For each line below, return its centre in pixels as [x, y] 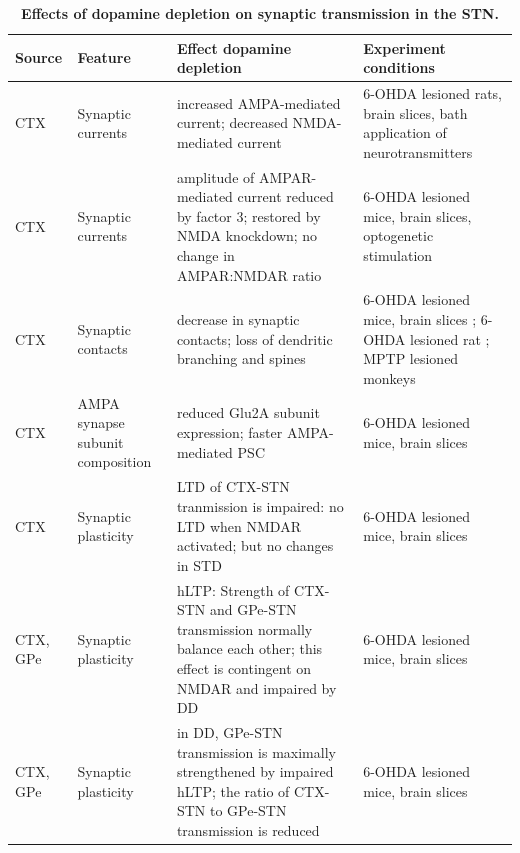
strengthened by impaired [255, 771]
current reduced [285, 196]
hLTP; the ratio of [233, 790]
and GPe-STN [253, 609]
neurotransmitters [418, 151]
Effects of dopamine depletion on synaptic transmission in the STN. [260, 13]
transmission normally [244, 628]
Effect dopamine [234, 47]
